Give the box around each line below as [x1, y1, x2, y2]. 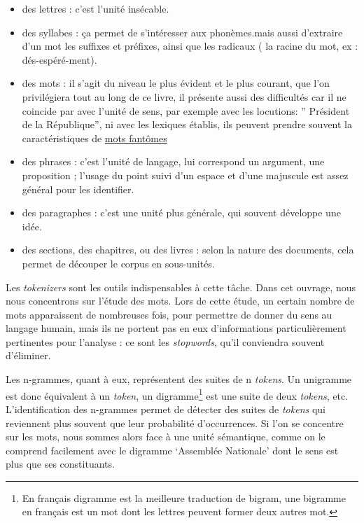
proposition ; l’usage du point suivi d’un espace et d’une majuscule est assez [22, 167, 349, 182]
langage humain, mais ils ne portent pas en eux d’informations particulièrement [6, 321, 346, 335]
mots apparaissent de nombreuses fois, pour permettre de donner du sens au [6, 307, 332, 321]
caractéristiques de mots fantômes [22, 130, 167, 145]
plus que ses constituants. [6, 456, 115, 471]
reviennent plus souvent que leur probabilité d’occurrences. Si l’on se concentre [6, 415, 344, 430]
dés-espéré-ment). [22, 52, 97, 67]
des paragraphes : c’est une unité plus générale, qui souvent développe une [22, 205, 341, 220]
